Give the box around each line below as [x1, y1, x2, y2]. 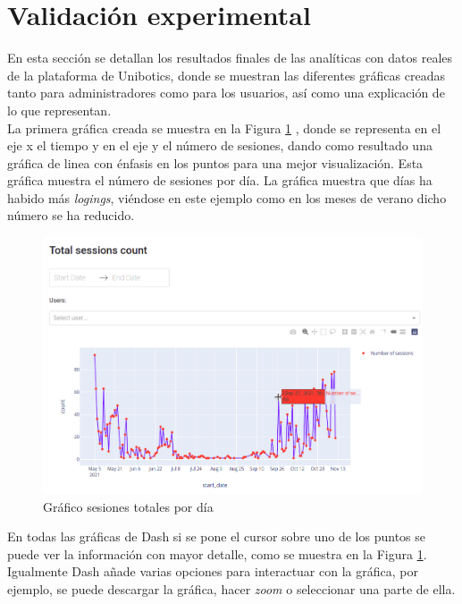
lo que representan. [7, 100, 112, 119]
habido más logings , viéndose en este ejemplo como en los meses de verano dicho [7, 188, 447, 207]
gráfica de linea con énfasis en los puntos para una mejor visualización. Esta [7, 153, 424, 172]
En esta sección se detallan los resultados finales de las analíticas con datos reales [7, 48, 453, 67]
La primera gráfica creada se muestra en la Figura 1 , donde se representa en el [7, 118, 441, 137]
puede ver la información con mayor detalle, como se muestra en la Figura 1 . [7, 544, 427, 563]
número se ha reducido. [7, 206, 135, 225]
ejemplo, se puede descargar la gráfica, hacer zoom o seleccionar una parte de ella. [7, 579, 456, 598]
